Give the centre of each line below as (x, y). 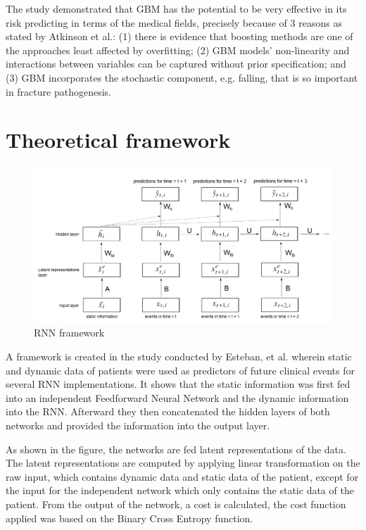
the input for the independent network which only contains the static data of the (180, 490)
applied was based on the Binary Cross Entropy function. (130, 518)
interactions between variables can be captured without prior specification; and (176, 64)
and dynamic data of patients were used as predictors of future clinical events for (181, 370)
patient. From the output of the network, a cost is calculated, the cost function (176, 504)
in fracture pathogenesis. (58, 91)
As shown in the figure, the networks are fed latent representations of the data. (176, 449)
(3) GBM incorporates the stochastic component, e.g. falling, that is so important (182, 77)
